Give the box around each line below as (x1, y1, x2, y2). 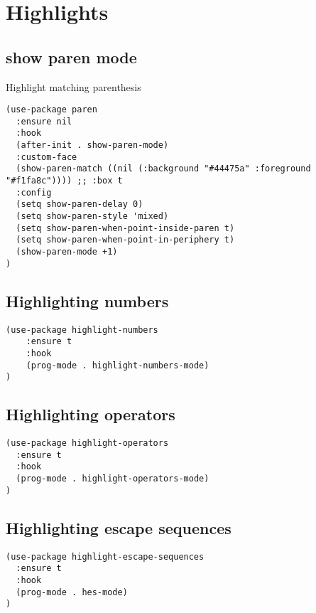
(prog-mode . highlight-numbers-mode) (26, 360, 209, 371)
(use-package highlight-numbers (6, 324, 158, 335)
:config (16, 187, 52, 198)
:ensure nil (16, 116, 72, 127)
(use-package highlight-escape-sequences (6, 551, 205, 562)
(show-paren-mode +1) (16, 247, 118, 257)
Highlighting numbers (6, 289, 169, 311)
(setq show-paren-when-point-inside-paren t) (16, 223, 235, 233)
